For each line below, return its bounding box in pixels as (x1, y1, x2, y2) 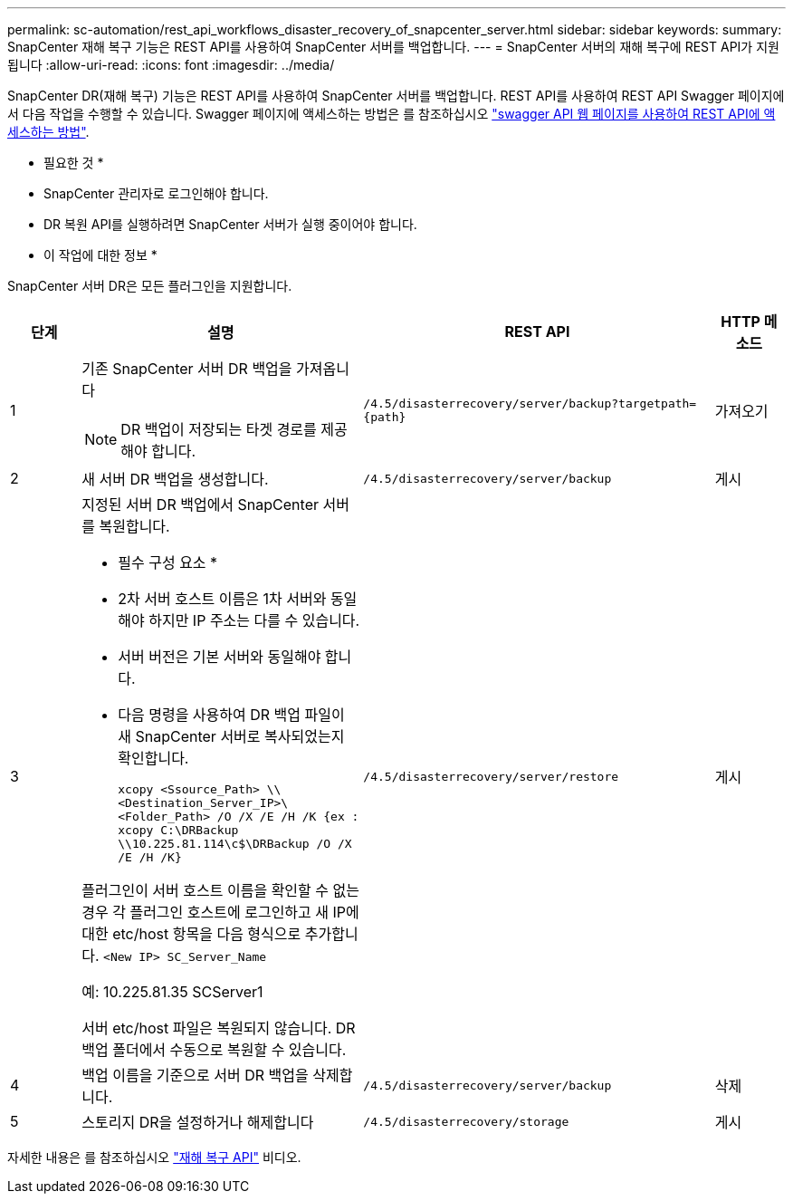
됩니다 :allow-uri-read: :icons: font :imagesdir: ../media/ (7, 57, 335, 72)
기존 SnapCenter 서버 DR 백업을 (81, 360, 292, 378)
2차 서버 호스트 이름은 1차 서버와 (118, 590, 327, 608)
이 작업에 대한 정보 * (43, 247, 158, 263)
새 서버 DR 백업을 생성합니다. (81, 470, 269, 488)
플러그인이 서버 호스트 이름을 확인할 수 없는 (81, 881, 359, 899)
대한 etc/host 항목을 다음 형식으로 (81, 925, 301, 943)
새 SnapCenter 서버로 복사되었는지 (118, 727, 345, 745)
